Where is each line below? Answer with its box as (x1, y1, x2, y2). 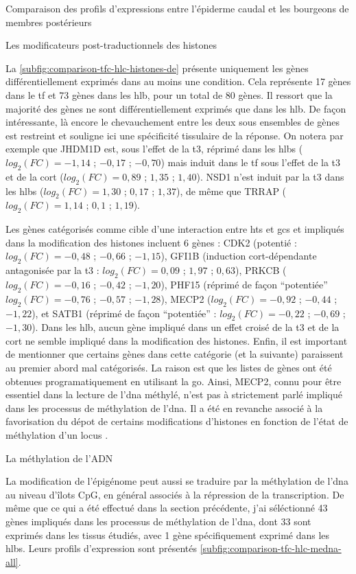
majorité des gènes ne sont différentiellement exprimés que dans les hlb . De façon (5, 101, 346, 115)
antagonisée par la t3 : (5, 263, 99, 277)
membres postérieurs (5, 14, 92, 29)
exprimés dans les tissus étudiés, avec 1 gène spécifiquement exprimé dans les (5, 527, 330, 542)
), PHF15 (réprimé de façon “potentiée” (161, 277, 328, 291)
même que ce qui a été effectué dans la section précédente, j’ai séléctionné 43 (5, 501, 328, 515)
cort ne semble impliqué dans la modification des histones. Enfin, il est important (5, 333, 348, 347)
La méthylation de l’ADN (5, 450, 113, 465)
